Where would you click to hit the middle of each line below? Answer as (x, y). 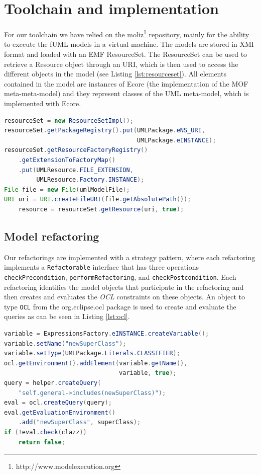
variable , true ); (148, 373)
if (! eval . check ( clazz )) (45, 432)
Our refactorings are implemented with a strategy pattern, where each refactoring (130, 257)
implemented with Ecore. (43, 103)
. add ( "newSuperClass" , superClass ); (80, 422)
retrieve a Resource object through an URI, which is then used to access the (121, 64)
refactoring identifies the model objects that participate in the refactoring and (124, 287)
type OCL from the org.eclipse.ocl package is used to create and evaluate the (120, 306)
